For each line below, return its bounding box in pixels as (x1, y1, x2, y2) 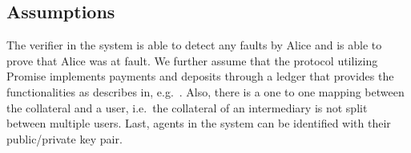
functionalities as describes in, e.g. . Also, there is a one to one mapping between (6, 83, 405, 100)
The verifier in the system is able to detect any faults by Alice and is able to (6, 37, 382, 53)
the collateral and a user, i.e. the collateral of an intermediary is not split (6, 99, 368, 116)
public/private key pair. (6, 130, 123, 147)
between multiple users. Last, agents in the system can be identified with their (6, 115, 391, 131)
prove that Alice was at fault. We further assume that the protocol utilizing (6, 52, 378, 69)
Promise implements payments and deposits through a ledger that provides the (6, 68, 394, 84)
